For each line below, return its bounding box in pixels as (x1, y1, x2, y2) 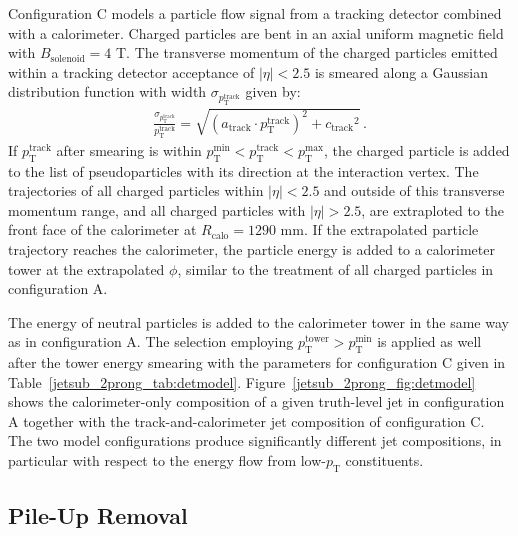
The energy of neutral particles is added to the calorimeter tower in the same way (8, 311, 509, 332)
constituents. (345, 450, 424, 471)
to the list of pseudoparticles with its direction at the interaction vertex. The (8, 160, 479, 181)
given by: (245, 81, 301, 102)
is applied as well (377, 331, 482, 352)
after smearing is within (56, 139, 202, 160)
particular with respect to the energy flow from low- (8, 450, 326, 471)
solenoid (50, 53, 85, 64)
